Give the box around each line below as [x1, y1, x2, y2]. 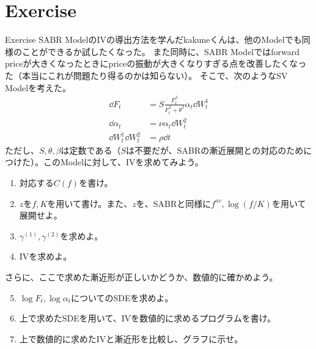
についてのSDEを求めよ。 [70, 291, 174, 304]
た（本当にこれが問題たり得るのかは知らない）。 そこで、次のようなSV [5, 69, 288, 81]
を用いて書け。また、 [47, 197, 133, 209]
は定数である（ [61, 143, 121, 156]
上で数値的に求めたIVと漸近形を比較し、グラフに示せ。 [19, 332, 243, 345]
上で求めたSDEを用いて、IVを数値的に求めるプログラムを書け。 [19, 312, 276, 325]
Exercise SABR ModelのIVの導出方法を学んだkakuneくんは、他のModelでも [5, 33, 302, 46]
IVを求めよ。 [19, 250, 72, 263]
